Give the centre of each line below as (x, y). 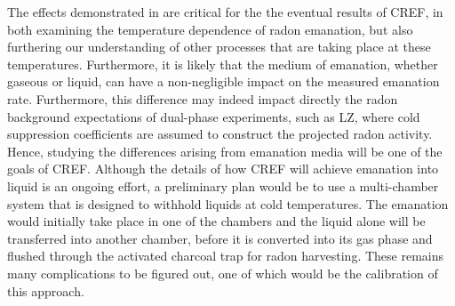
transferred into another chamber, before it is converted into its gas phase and (220, 238)
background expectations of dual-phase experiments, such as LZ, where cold (214, 116)
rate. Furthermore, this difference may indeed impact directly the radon (203, 98)
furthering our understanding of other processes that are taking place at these (219, 47)
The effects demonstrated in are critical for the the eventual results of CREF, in (225, 12)
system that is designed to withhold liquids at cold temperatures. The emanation (228, 203)
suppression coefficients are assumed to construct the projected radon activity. (220, 134)
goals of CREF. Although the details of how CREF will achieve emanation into (223, 169)
